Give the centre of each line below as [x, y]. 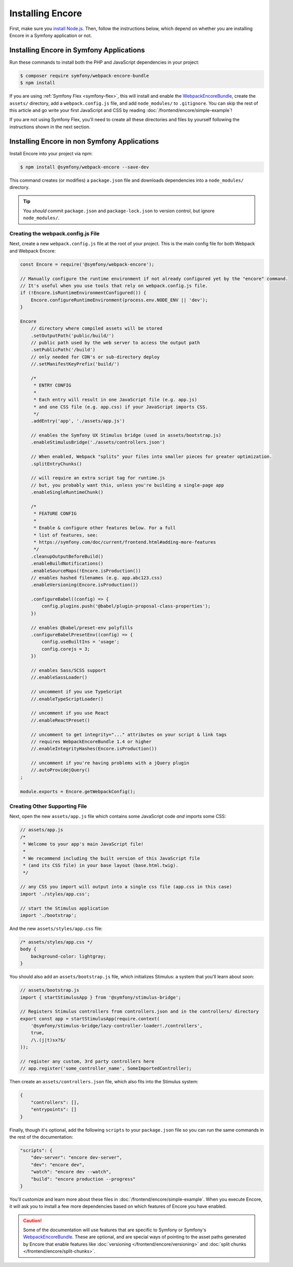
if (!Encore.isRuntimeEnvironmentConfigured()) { [83, 293]
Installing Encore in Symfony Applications [77, 50]
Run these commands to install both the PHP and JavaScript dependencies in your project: [104, 62]
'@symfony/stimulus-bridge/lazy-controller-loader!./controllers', [117, 1026]
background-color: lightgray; [68, 956]
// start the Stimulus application [64, 908]
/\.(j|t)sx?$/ [48, 1040]
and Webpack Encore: [33, 251]
